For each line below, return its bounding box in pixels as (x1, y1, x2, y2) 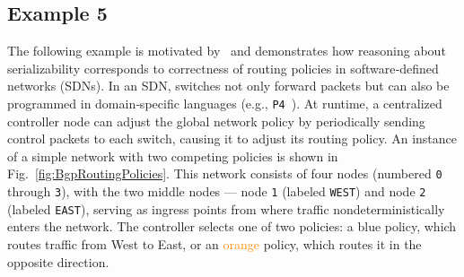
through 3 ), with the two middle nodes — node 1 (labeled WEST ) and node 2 (7, 182, 426, 201)
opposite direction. (7, 252, 109, 271)
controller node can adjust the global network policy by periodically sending (7, 111, 425, 130)
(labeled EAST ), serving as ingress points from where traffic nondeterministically (7, 199, 445, 218)
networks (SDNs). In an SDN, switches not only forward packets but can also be (7, 76, 450, 95)
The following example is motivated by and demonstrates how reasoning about (7, 41, 446, 60)
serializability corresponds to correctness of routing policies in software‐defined (7, 58, 439, 77)
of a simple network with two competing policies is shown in (7, 146, 338, 165)
